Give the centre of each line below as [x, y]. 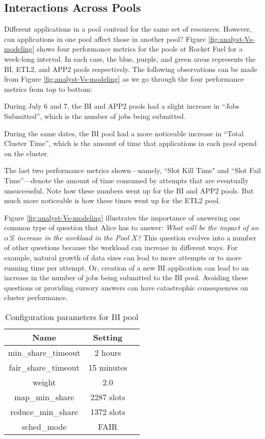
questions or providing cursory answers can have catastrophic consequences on [126, 287]
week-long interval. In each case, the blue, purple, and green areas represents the [130, 58]
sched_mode [44, 427]
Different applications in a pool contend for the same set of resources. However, [128, 29]
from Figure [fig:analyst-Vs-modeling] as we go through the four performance [124, 79]
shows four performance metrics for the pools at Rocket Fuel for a [140, 49]
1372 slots [108, 412]
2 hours [108, 353]
